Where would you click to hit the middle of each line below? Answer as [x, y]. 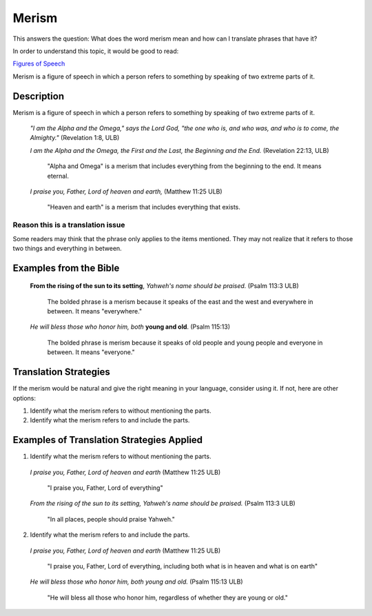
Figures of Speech [39, 64]
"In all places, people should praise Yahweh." [111, 519]
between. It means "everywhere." [95, 311]
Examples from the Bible [66, 268]
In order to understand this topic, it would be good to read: [96, 51]
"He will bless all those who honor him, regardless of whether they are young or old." [168, 597]
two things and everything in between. [67, 248]
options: [24, 398]
